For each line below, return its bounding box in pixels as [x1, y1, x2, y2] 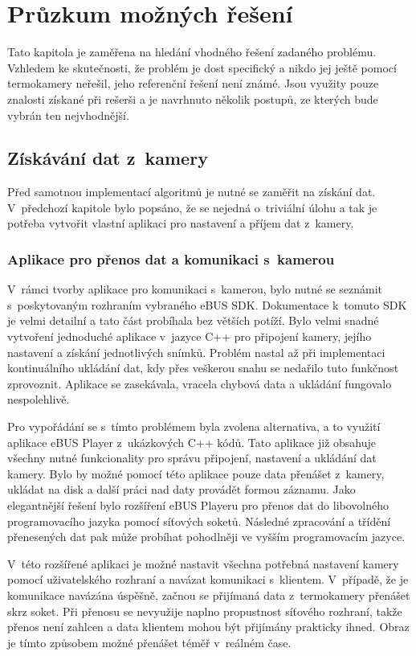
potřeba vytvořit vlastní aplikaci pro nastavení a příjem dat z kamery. [7, 215, 354, 232]
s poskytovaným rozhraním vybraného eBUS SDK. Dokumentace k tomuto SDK [7, 296, 407, 313]
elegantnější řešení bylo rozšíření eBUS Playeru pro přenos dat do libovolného [7, 497, 389, 514]
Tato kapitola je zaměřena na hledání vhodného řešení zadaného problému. [7, 43, 377, 60]
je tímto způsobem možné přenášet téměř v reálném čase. [7, 633, 292, 650]
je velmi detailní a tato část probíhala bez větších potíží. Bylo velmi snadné [7, 312, 379, 329]
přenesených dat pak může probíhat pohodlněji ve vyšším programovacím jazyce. [7, 528, 406, 545]
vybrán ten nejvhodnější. [7, 106, 129, 123]
